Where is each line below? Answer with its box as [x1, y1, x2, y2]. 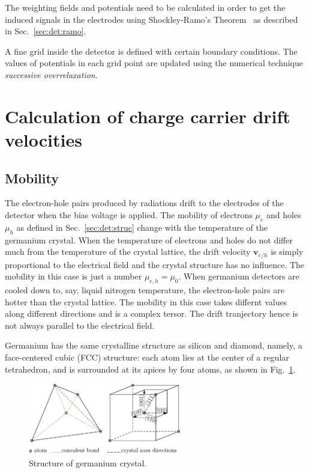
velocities [5, 127, 82, 151]
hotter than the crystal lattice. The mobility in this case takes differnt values [5, 295, 287, 308]
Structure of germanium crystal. [29, 456, 147, 469]
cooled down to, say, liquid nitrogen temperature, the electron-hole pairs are [5, 283, 284, 296]
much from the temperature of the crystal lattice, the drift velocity [5, 245, 251, 258]
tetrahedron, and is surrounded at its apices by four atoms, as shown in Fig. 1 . [5, 362, 296, 375]
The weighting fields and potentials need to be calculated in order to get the [5, 1, 286, 13]
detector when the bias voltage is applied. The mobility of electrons [5, 208, 253, 221]
